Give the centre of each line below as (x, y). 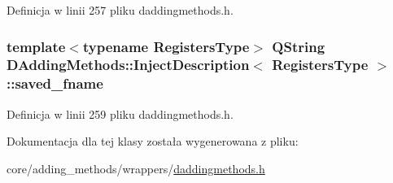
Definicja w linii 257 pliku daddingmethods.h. (120, 10)
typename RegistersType (166, 46)
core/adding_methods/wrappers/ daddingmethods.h (136, 168)
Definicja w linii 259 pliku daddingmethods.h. (120, 113)
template (36, 46)
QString (299, 46)
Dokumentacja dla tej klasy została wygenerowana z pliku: (153, 141)
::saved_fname (55, 83)
